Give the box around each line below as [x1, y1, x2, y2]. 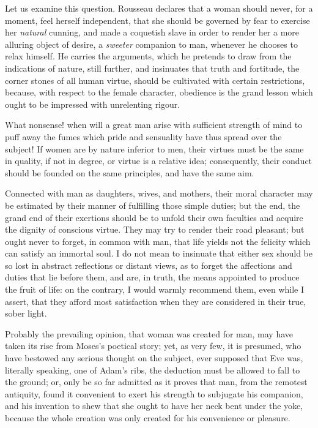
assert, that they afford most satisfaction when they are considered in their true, [5, 295, 306, 307]
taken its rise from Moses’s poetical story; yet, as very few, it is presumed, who [5, 339, 301, 352]
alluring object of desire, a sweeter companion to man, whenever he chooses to [5, 37, 298, 50]
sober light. [5, 307, 47, 320]
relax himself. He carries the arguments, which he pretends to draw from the [5, 50, 292, 62]
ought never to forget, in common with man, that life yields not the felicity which [5, 235, 311, 247]
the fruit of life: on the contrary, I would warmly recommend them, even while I [5, 283, 305, 296]
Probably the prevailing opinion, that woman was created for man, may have [5, 327, 294, 340]
